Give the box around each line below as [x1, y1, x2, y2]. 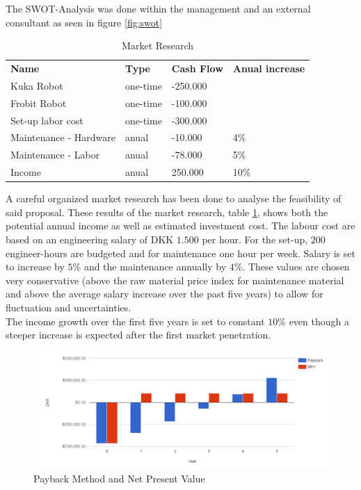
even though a [289, 313, 349, 328]
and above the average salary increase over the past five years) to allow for [6, 286, 323, 301]
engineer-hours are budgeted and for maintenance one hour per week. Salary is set [6, 245, 355, 260]
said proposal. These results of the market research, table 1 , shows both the [6, 204, 328, 219]
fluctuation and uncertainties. [6, 300, 131, 314]
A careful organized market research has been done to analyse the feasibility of [6, 191, 342, 206]
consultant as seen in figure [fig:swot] [6, 15, 163, 29]
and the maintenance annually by [83, 259, 227, 274]
